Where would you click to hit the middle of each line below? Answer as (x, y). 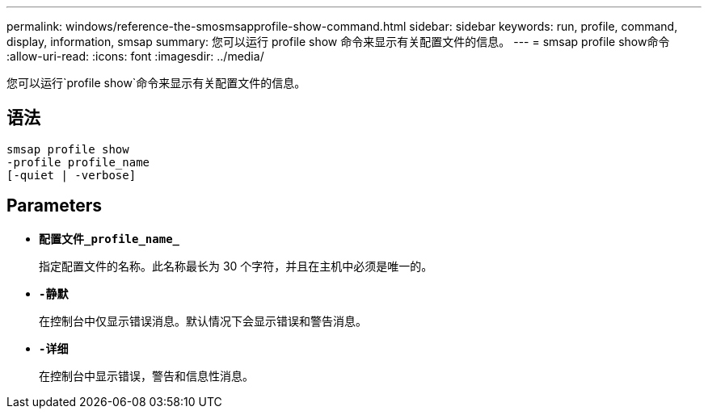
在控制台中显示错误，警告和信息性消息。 (146, 375)
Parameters (54, 206)
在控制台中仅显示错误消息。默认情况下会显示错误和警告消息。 (203, 321)
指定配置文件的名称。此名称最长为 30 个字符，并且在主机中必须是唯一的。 (236, 266)
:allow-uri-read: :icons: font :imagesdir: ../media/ (135, 56)
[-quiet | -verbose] (72, 175)
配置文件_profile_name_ (110, 239)
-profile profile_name (78, 162)
